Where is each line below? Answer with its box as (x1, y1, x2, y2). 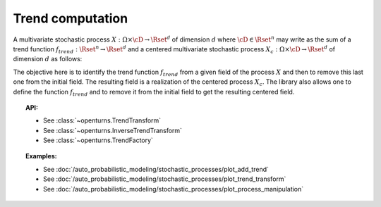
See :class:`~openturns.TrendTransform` (43, 116, 162, 125)
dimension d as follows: (13, 55, 83, 63)
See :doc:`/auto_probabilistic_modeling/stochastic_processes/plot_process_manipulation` (43, 184, 304, 193)
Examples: (25, 152, 57, 161)
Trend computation (13, 11, 128, 26)
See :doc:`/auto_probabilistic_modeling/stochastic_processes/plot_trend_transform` (43, 175, 286, 183)
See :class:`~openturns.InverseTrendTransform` (43, 126, 183, 134)
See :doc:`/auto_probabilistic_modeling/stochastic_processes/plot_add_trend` (43, 165, 270, 173)
